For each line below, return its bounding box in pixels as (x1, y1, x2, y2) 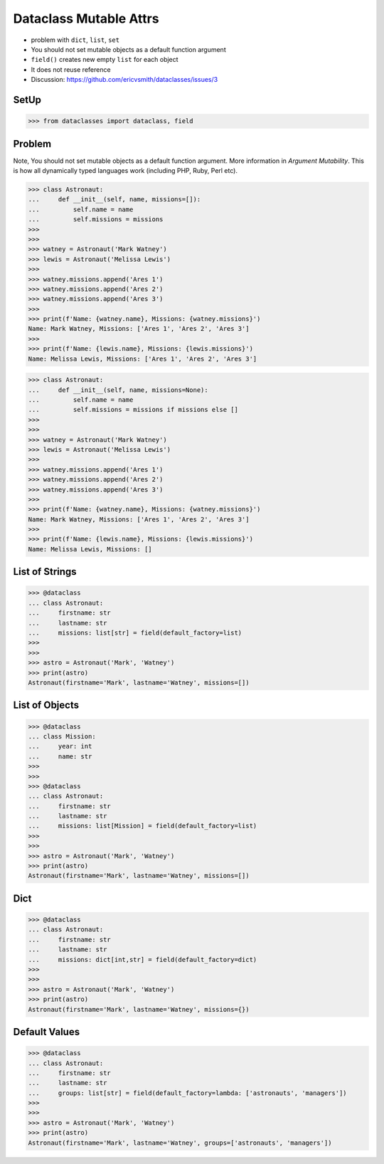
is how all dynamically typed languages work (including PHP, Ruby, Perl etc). (13, 166, 238, 174)
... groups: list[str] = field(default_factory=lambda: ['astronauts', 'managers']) (28, 1089, 348, 1097)
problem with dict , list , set (31, 36, 120, 44)
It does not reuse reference (31, 65, 111, 74)
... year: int (28, 742, 92, 751)
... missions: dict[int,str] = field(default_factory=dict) (28, 956, 257, 963)
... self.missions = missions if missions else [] (28, 406, 238, 414)
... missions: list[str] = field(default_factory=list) (28, 629, 242, 637)
